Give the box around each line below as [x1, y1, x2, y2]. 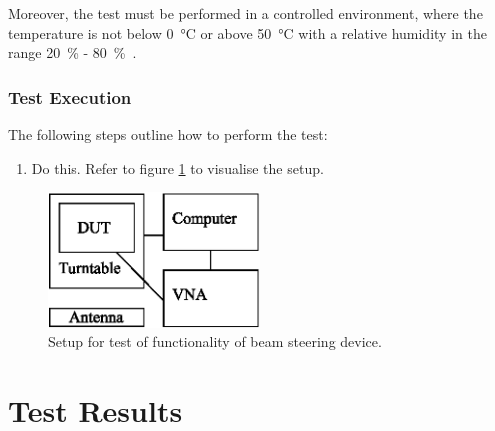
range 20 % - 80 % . [8, 42, 137, 63]
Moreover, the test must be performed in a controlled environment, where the [8, 3, 483, 23]
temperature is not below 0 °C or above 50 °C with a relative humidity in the [8, 22, 487, 43]
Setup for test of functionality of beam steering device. [48, 331, 382, 352]
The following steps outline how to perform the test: [8, 124, 328, 144]
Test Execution [8, 84, 132, 109]
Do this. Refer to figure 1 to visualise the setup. [31, 157, 324, 178]
